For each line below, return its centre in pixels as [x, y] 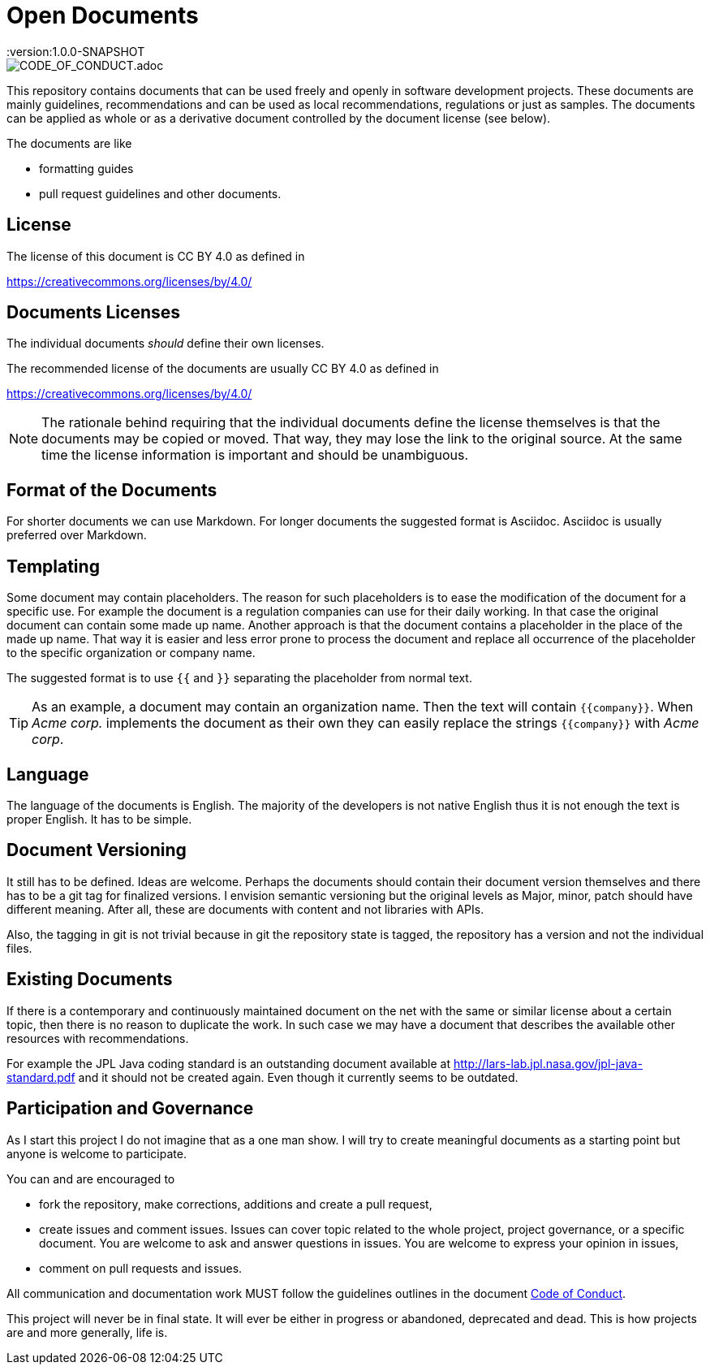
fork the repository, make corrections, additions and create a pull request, [236, 1204]
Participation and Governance [130, 1109]
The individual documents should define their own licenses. [166, 344]
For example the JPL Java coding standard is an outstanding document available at [229, 1063]
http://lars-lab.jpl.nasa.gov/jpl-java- [548, 1063]
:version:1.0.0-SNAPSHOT [76, 51]
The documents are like [69, 143]
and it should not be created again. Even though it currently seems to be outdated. [298, 1077]
